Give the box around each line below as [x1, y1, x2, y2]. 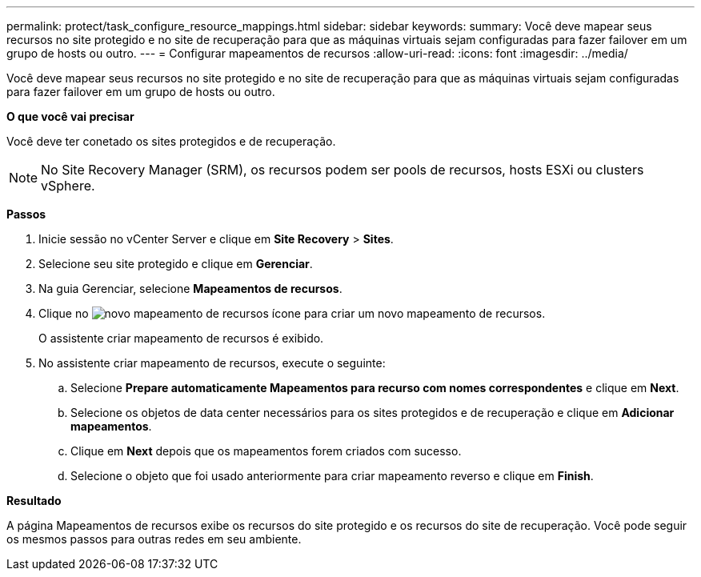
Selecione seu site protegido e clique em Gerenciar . [38, 257, 313, 270]
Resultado [6, 494, 62, 507]
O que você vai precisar [6, 110, 134, 123]
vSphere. [41, 178, 95, 194]
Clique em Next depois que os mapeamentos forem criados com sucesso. [70, 444, 462, 458]
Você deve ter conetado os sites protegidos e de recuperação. [6, 134, 336, 148]
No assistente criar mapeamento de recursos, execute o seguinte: [38, 356, 386, 370]
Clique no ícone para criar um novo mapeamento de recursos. [38, 307, 546, 320]
